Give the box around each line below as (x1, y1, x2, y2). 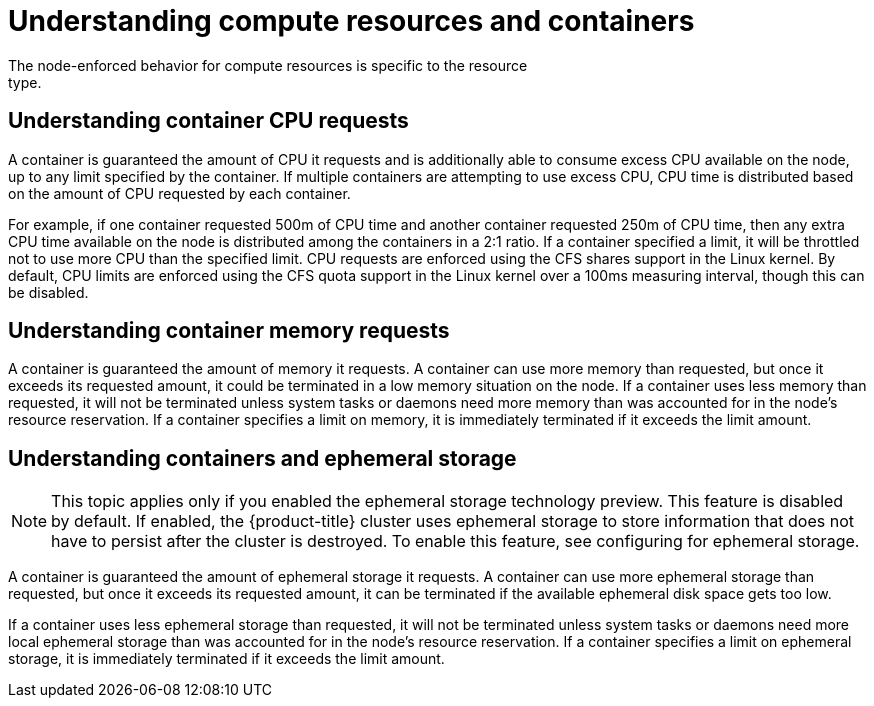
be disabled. (8, 283, 89, 301)
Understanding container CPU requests (8, 108, 409, 134)
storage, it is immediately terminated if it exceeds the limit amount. (8, 650, 445, 668)
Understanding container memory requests (8, 318, 450, 344)
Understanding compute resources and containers (8, 4, 695, 38)
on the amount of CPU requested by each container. (8, 184, 351, 202)
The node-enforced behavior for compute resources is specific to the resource (8, 56, 528, 74)
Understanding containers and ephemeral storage (8, 445, 517, 471)
